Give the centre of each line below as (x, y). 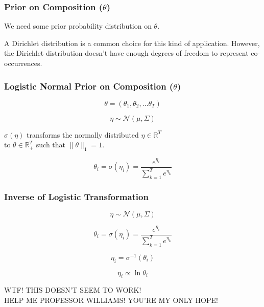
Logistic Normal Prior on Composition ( (89, 86)
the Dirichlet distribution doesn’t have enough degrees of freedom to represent (126, 53)
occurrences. (23, 63)
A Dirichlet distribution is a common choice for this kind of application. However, (132, 43)
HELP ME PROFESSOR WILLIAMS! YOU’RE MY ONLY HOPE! (111, 300)
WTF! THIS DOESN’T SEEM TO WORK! (73, 290)
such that (51, 145)
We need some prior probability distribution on (78, 26)
